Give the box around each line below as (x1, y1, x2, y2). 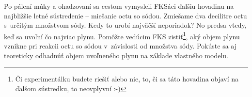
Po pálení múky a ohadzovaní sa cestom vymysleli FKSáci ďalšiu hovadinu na (4, 1, 234, 11)
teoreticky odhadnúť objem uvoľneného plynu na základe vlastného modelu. (4, 50, 228, 60)
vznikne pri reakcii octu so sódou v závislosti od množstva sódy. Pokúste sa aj (4, 41, 236, 51)
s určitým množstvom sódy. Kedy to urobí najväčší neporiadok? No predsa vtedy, (4, 20, 247, 30)
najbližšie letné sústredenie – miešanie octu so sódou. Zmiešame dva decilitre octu (4, 10, 247, 20)
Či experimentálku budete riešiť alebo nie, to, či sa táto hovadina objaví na (15, 74, 239, 84)
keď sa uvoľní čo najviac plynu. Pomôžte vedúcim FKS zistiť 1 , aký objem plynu (4, 30, 240, 41)
